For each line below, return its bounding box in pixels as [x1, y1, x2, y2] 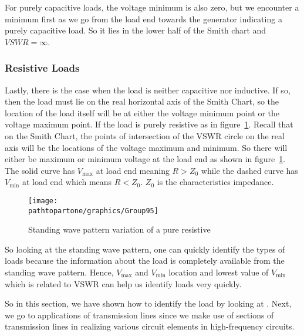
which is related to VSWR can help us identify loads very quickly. [5, 277, 242, 290]
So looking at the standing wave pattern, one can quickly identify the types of [5, 243, 285, 255]
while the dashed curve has [201, 164, 298, 176]
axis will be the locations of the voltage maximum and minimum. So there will [5, 141, 288, 153]
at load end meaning [96, 164, 170, 176]
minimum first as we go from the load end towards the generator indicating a [5, 12, 282, 25]
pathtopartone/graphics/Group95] [28, 206, 158, 215]
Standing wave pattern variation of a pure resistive [28, 223, 211, 236]
